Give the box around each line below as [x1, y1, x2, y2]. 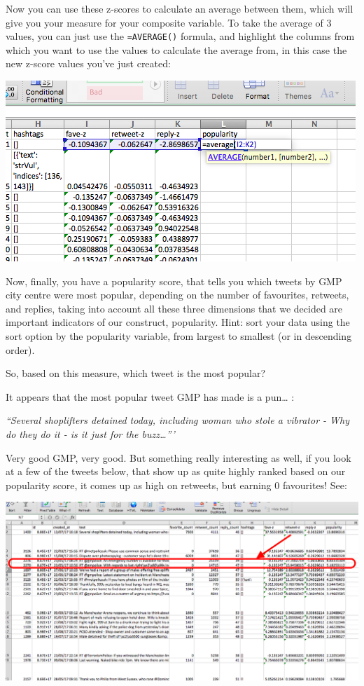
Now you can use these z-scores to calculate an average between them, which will [6, 1, 353, 15]
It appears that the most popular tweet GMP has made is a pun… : [6, 389, 295, 404]
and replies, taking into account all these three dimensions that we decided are [6, 301, 343, 315]
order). [6, 342, 35, 357]
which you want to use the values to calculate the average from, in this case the [6, 42, 347, 57]
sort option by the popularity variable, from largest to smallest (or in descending [6, 329, 352, 343]
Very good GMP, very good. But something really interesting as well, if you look [6, 450, 351, 465]
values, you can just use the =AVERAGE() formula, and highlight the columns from [6, 29, 355, 43]
